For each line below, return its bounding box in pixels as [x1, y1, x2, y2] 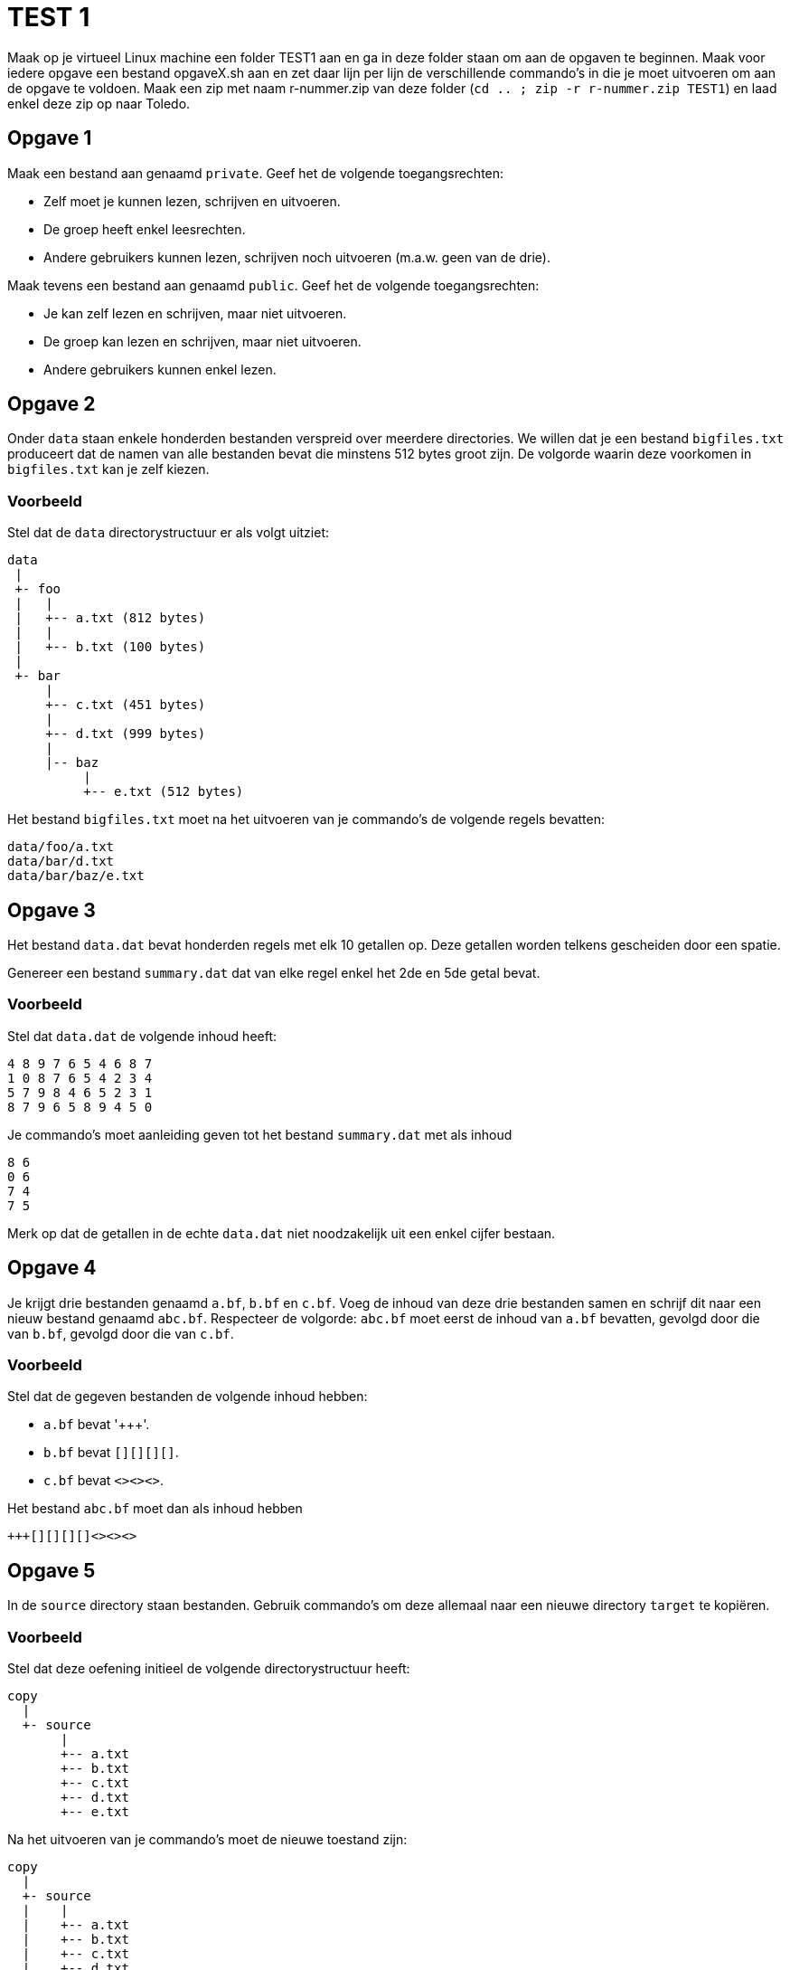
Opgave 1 [7, 127, 92, 150]
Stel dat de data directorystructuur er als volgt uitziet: [7, 525, 329, 541]
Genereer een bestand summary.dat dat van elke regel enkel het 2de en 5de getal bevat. [7, 965, 541, 981]
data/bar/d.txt [7, 854, 115, 869]
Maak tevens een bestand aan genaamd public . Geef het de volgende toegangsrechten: [7, 277, 540, 293]
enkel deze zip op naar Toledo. [7, 95, 191, 111]
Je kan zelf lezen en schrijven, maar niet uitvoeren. [43, 305, 347, 321]
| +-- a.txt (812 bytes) [14, 611, 206, 626]
